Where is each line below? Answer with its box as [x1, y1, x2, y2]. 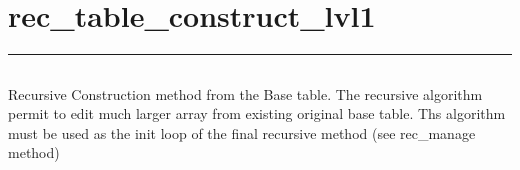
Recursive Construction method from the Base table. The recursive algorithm [8, 83, 483, 104]
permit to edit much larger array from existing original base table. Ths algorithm [8, 103, 506, 124]
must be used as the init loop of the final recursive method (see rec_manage [8, 122, 476, 143]
